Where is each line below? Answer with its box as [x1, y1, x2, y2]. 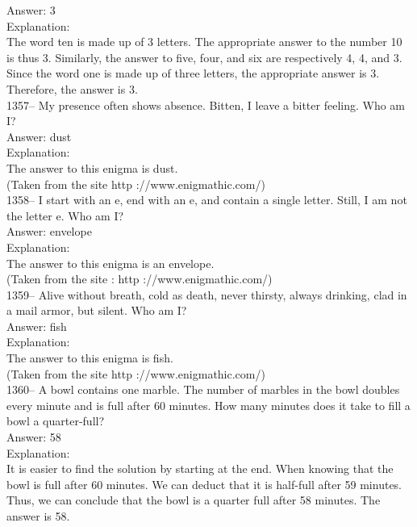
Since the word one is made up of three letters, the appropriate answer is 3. [6, 65, 380, 82]
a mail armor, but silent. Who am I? [6, 302, 187, 319]
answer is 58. [6, 508, 70, 524]
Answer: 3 [6, 2, 56, 18]
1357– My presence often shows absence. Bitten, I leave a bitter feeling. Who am [6, 96, 406, 113]
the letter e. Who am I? [6, 207, 124, 224]
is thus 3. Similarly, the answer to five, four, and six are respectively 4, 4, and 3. [6, 48, 402, 65]
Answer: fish [6, 317, 67, 334]
